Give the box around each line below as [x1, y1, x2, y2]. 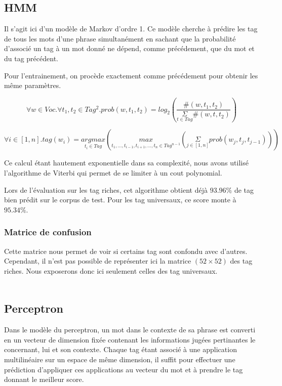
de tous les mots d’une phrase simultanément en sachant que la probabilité [4, 33, 236, 44]
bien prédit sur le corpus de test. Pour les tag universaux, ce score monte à [4, 194, 236, 205]
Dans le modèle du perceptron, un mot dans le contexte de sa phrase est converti [4, 324, 256, 335]
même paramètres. [4, 80, 61, 91]
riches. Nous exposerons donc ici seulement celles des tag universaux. [4, 265, 218, 276]
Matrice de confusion [4, 226, 92, 238]
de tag [234, 184, 254, 195]
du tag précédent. [4, 53, 58, 63]
